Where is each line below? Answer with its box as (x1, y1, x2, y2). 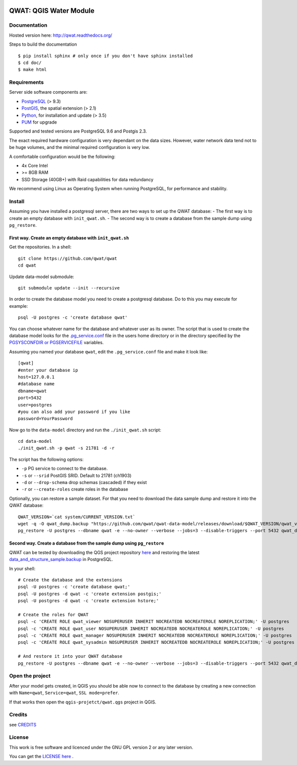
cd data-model (18, 438, 52, 444)
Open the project (9, 673, 50, 680)
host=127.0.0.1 (18, 374, 55, 380)
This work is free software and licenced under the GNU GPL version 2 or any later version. (9, 744, 194, 750)
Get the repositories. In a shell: (9, 244, 72, 250)
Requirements (9, 79, 44, 86)
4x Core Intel (21, 162, 48, 168)
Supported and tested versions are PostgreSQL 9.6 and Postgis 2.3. (9, 128, 147, 134)
